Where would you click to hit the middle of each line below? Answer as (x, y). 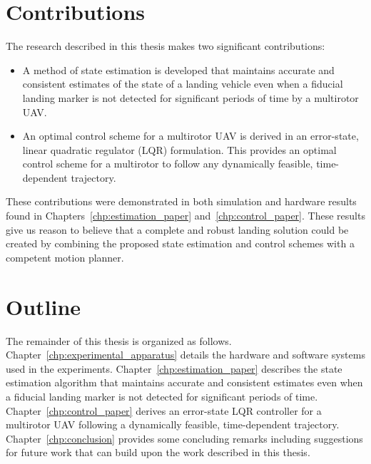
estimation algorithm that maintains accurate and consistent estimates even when (184, 382)
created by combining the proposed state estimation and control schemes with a (180, 243)
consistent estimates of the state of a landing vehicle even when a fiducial (183, 84)
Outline (44, 306)
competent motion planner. (65, 257)
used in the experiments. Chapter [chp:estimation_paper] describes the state (174, 368)
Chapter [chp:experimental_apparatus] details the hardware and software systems (185, 355)
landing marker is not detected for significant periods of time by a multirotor (190, 97)
